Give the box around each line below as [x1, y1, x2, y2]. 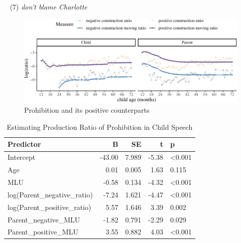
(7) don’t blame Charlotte [10, 2, 87, 12]
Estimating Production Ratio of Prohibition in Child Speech [7, 121, 193, 132]
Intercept [8, 152, 36, 162]
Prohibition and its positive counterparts [24, 105, 150, 115]
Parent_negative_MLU [8, 214, 80, 224]
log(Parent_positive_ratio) [8, 201, 91, 212]
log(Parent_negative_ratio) [8, 189, 93, 199]
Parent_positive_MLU [8, 226, 78, 237]
